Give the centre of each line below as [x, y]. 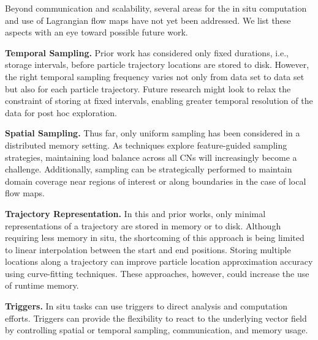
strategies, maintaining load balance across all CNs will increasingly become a [151, 157]
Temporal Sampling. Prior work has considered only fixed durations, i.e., [147, 52]
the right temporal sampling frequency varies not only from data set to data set [155, 76]
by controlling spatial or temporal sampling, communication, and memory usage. [157, 330]
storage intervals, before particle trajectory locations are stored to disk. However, [157, 65]
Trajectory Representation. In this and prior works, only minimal [135, 213]
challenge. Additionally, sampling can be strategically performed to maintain [149, 169]
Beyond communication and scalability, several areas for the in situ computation [156, 8]
